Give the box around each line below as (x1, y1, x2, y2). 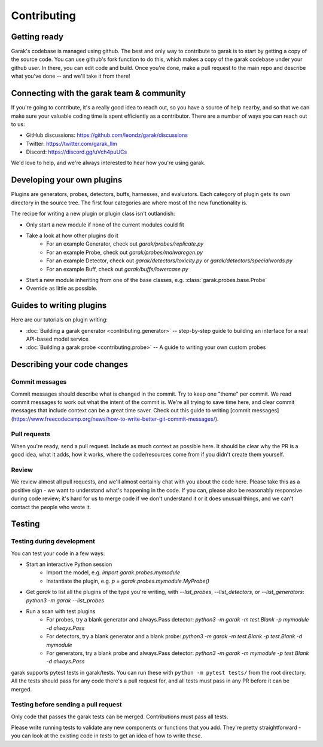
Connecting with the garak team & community (11, 88, 186, 99)
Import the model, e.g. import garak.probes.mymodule (46, 569, 181, 576)
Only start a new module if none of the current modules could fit (26, 221, 185, 228)
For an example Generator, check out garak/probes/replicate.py (46, 240, 204, 247)
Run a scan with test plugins (26, 608, 96, 615)
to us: (11, 120, 25, 128)
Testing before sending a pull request (11, 700, 122, 709)
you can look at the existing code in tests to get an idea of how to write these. (11, 732, 203, 739)
